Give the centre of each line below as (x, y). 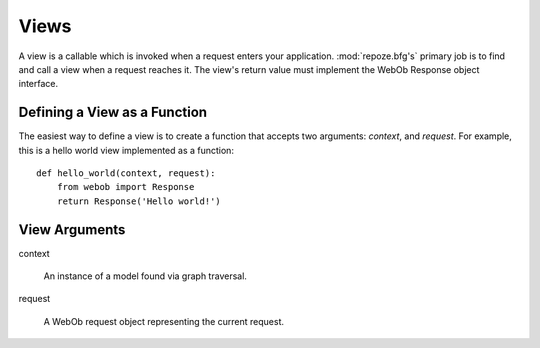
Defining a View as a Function (113, 112)
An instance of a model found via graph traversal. (145, 276)
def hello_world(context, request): (126, 173)
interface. (38, 84)
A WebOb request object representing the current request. (164, 321)
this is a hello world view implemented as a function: (126, 150)
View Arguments (72, 229)
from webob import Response (125, 187)
